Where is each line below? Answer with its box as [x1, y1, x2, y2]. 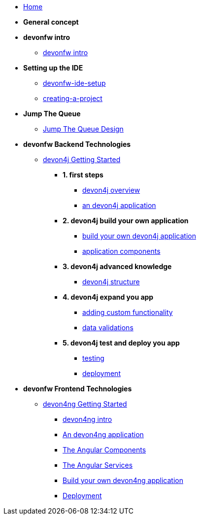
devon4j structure [82, 277, 140, 286]
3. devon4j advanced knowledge [63, 262, 172, 271]
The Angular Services [63, 461, 133, 469]
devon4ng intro [63, 415, 112, 423]
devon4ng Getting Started [43, 400, 127, 408]
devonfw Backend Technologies [23, 140, 131, 148]
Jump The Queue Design [43, 125, 124, 133]
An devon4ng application [63, 430, 144, 439]
